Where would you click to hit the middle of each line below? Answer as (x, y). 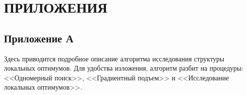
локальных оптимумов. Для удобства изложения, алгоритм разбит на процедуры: (124, 68)
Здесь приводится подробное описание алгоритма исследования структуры (114, 58)
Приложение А (39, 38)
